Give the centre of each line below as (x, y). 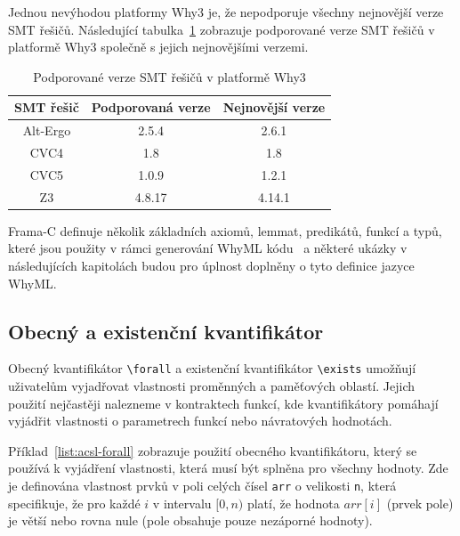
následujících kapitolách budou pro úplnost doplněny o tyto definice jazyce (211, 266)
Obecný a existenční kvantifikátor (166, 331)
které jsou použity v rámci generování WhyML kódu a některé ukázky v (208, 248)
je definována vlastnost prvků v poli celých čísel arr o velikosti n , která (202, 486)
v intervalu (182, 503)
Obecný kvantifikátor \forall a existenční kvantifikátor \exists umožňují (212, 368)
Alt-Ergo (47, 130)
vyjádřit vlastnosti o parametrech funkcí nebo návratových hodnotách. (200, 421)
